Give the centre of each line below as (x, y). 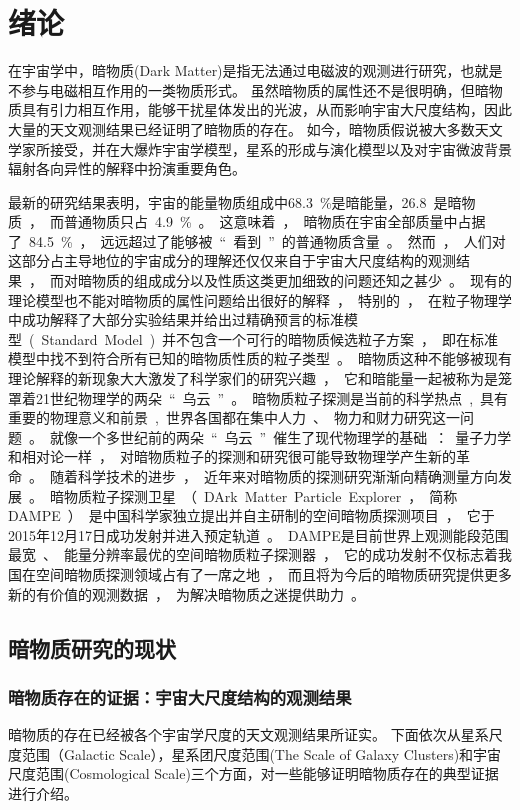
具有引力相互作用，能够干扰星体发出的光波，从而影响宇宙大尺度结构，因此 (266, 109)
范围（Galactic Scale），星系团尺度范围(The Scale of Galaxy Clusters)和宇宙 (261, 753)
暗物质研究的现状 (92, 647)
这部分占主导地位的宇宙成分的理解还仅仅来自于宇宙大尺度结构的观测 (232, 260)
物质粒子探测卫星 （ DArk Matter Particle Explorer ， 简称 (260, 495)
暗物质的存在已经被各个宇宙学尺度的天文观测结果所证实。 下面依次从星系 (248, 734)
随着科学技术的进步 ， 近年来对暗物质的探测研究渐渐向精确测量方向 (273, 476)
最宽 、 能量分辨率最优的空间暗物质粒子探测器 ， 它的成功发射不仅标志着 (253, 554)
